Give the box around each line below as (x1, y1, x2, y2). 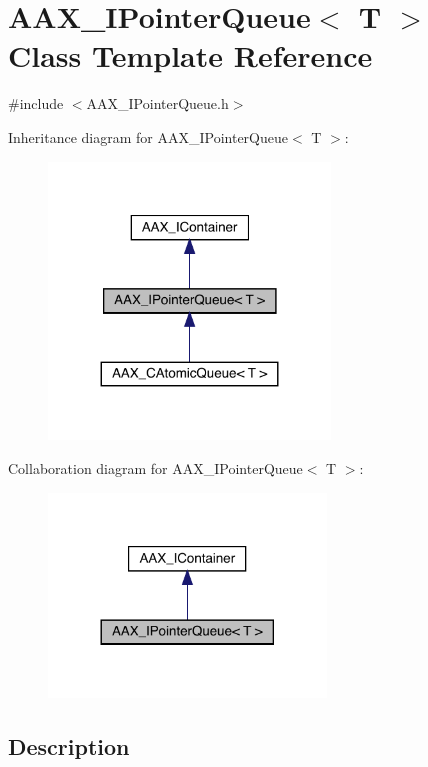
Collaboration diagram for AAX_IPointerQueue (8, 457, 303, 478)
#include (8, 93, 64, 114)
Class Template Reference (8, 35, 373, 76)
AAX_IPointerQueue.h (86, 93, 229, 114)
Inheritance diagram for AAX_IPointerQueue (8, 126, 288, 147)
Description (8, 730, 130, 761)
